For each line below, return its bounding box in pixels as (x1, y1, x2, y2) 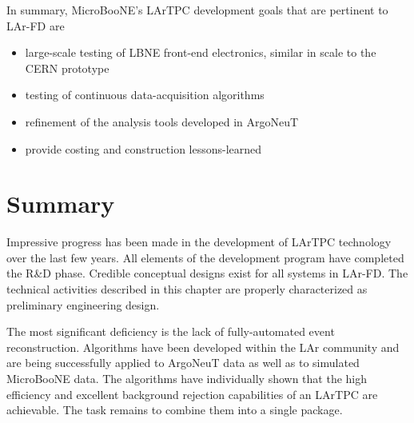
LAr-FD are (6, 17, 65, 34)
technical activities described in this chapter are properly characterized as (6, 281, 368, 297)
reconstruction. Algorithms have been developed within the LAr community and (6, 338, 400, 355)
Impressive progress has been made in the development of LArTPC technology (6, 233, 392, 250)
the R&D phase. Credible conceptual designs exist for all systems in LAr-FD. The (6, 265, 408, 281)
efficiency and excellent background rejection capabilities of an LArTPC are (6, 385, 378, 402)
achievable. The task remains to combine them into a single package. (6, 401, 343, 418)
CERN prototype (25, 59, 109, 76)
